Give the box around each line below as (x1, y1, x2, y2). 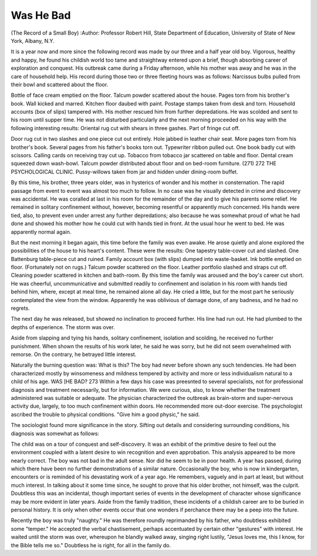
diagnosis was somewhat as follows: (11, 430, 100, 437)
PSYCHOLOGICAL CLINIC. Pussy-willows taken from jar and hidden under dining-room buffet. (11, 168, 238, 175)
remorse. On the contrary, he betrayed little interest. (11, 351, 137, 358)
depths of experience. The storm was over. (11, 323, 115, 331)
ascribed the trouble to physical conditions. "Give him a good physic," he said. (11, 411, 200, 418)
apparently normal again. (11, 228, 72, 235)
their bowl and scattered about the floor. (11, 81, 109, 88)
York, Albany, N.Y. (11, 37, 55, 44)
